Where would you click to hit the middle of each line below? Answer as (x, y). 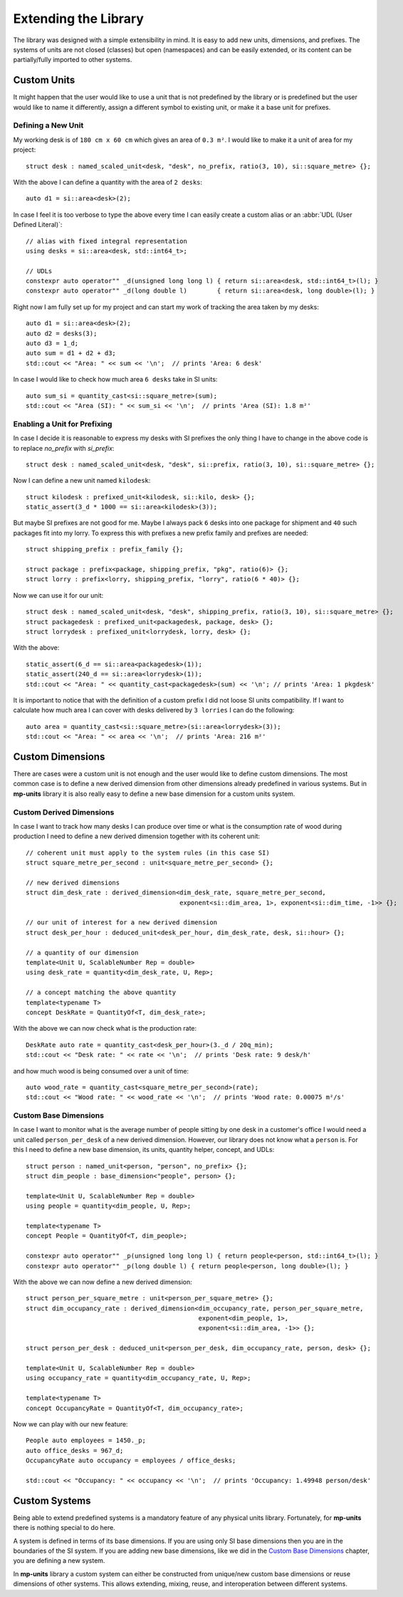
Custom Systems (52, 1500)
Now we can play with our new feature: (70, 1424)
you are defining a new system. (59, 1561)
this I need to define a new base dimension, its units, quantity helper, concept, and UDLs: (144, 1150)
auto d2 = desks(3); (62, 333)
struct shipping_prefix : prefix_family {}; (105, 550)
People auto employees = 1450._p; (86, 1440)
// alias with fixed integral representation (107, 241)
